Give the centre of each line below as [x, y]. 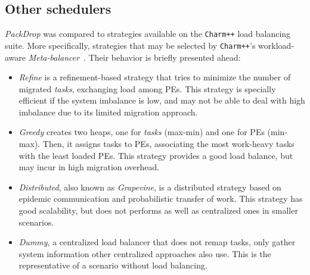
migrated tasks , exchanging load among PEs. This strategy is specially [147, 88]
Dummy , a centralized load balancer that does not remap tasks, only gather [157, 242]
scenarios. [36, 222]
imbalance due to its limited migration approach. [108, 112]
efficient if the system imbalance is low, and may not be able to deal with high [162, 100]
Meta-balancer [54, 57]
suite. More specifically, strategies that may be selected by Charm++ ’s [130, 45]
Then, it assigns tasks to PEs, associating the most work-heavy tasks [168, 144]
